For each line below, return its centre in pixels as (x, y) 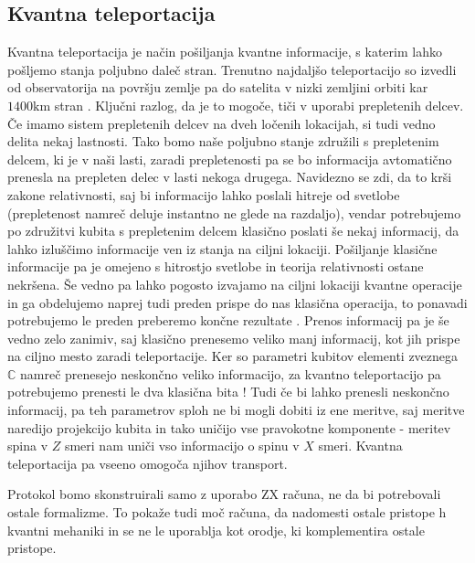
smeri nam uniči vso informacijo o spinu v (182, 446)
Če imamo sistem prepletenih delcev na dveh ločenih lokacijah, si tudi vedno (222, 123)
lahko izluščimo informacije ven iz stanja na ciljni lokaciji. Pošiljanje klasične (222, 248)
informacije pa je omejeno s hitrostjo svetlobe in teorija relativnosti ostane (216, 266)
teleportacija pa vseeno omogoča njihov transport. (148, 463)
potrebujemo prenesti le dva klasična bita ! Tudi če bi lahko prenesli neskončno (228, 392)
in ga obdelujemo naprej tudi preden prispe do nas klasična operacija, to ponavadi (237, 302)
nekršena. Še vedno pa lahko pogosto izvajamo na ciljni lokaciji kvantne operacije (235, 284)
